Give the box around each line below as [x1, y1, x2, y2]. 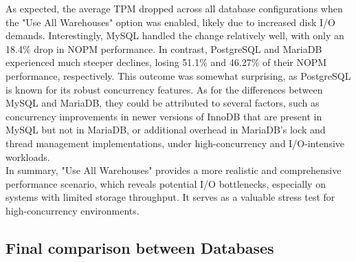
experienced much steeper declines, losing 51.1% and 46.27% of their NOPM [5, 55, 327, 69]
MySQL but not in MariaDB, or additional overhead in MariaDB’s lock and [5, 122, 326, 137]
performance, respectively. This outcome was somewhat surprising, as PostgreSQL [5, 68, 351, 83]
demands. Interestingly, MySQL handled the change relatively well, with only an [5, 28, 344, 43]
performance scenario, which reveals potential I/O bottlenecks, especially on [5, 176, 326, 190]
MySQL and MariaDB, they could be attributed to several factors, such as [5, 96, 320, 110]
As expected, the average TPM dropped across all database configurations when [5, 1, 343, 15]
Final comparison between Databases [5, 237, 274, 258]
